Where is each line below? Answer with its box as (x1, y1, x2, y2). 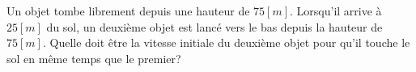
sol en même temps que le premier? (6, 49, 181, 66)
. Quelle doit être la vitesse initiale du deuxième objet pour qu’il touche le (42, 34, 410, 51)
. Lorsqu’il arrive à (290, 2, 382, 19)
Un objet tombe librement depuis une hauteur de (6, 2, 250, 19)
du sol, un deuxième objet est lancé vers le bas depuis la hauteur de (46, 18, 383, 35)
